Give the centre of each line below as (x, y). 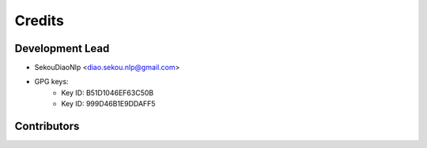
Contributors (47, 126)
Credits (40, 20)
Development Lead (62, 48)
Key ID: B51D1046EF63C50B (108, 92)
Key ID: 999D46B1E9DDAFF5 (108, 104)
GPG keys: (51, 82)
